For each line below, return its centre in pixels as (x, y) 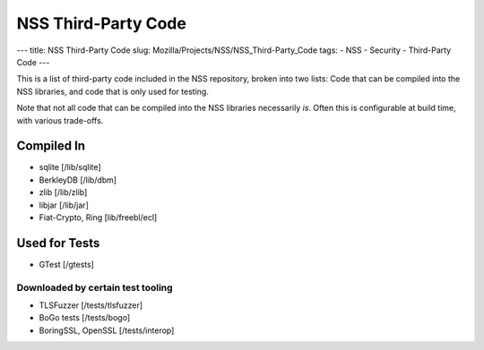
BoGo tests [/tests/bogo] (85, 318)
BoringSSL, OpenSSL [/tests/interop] (107, 330)
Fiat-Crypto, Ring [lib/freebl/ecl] (98, 217)
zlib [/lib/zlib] (63, 192)
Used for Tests (58, 243)
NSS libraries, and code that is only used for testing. (113, 91)
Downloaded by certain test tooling (95, 287)
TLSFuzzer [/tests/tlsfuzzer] (91, 305)
